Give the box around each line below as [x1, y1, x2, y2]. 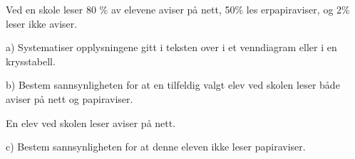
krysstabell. [6, 53, 56, 68]
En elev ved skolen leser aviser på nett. [6, 115, 176, 130]
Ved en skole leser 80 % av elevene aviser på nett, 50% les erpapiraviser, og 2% [6, 2, 350, 16]
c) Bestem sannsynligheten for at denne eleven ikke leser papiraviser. [6, 139, 306, 154]
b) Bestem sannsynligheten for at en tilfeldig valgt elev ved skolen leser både [6, 77, 340, 92]
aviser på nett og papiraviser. [6, 91, 133, 106]
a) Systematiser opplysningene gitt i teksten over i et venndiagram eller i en [6, 40, 337, 55]
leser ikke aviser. [6, 16, 78, 31]
